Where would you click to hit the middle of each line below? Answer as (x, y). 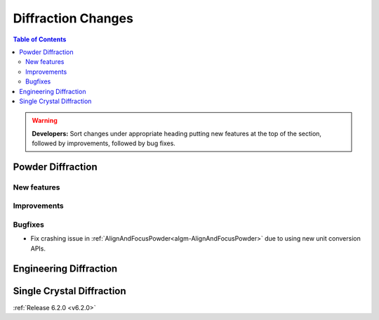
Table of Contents (40, 39)
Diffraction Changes (73, 18)
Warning (45, 121)
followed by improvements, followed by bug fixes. (104, 143)
